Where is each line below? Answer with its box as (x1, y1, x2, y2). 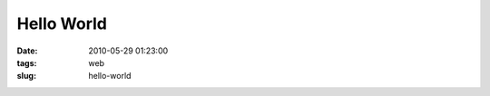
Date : (16, 45, 38, 56)
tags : (16, 57, 37, 68)
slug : (16, 71, 36, 82)
